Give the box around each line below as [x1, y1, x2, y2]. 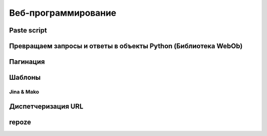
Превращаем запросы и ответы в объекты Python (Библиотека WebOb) [9, 42, 243, 50]
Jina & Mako [9, 88, 40, 95]
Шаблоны [9, 73, 41, 82]
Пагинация [9, 58, 45, 66]
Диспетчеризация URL [9, 102, 84, 110]
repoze [9, 118, 32, 126]
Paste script [9, 26, 47, 34]
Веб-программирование [9, 7, 117, 18]
